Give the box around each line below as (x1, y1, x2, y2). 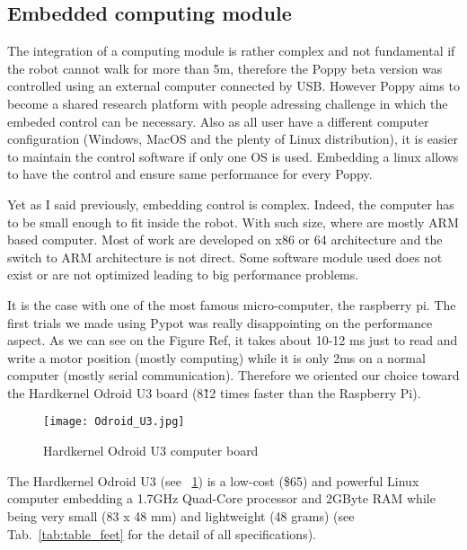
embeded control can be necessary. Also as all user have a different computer (7, 111, 429, 130)
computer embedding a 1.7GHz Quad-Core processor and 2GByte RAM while (7, 489, 436, 508)
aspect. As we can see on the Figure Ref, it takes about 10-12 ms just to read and (7, 331, 458, 350)
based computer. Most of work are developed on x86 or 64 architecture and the (7, 230, 443, 249)
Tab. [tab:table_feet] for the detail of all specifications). (7, 524, 317, 543)
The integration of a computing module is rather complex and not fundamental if (7, 41, 455, 60)
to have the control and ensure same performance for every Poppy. (7, 164, 373, 183)
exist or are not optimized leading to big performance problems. (7, 265, 359, 284)
